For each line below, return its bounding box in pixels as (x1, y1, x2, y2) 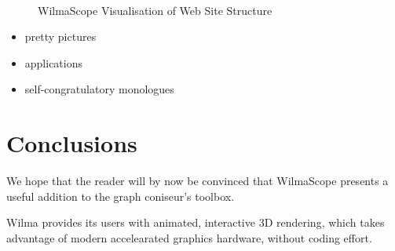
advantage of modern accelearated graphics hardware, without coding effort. (6, 229, 372, 246)
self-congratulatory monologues (24, 81, 174, 97)
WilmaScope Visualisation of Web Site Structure (38, 2, 272, 18)
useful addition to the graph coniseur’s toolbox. (6, 187, 235, 204)
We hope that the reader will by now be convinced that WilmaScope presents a (6, 173, 389, 189)
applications (24, 54, 83, 71)
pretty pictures (24, 28, 97, 45)
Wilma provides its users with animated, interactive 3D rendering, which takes (6, 214, 385, 231)
